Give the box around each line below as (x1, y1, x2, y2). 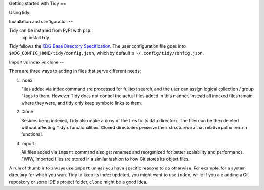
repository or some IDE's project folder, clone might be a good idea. (9, 179, 148, 185)
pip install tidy (21, 34, 50, 40)
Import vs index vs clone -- (9, 59, 64, 65)
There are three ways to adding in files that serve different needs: (9, 68, 141, 74)
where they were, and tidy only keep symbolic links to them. (21, 100, 142, 106)
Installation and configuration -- (9, 19, 73, 24)
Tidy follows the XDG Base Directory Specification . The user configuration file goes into (9, 43, 186, 49)
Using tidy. (9, 10, 31, 16)
